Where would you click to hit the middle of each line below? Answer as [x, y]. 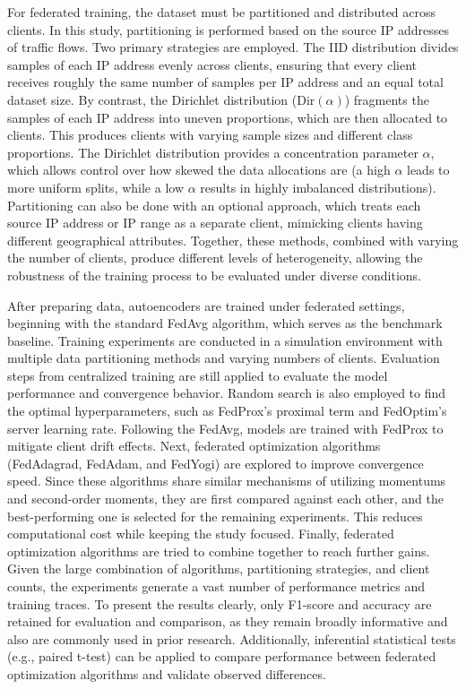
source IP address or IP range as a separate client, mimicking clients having [215, 223]
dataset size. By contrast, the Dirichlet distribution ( [152, 99]
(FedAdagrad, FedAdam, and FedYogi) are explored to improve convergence [216, 463]
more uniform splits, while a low [96, 187]
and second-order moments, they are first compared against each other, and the [226, 499]
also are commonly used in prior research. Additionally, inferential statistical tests [232, 638]
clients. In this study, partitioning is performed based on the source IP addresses [229, 29]
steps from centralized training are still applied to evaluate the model [198, 375]
